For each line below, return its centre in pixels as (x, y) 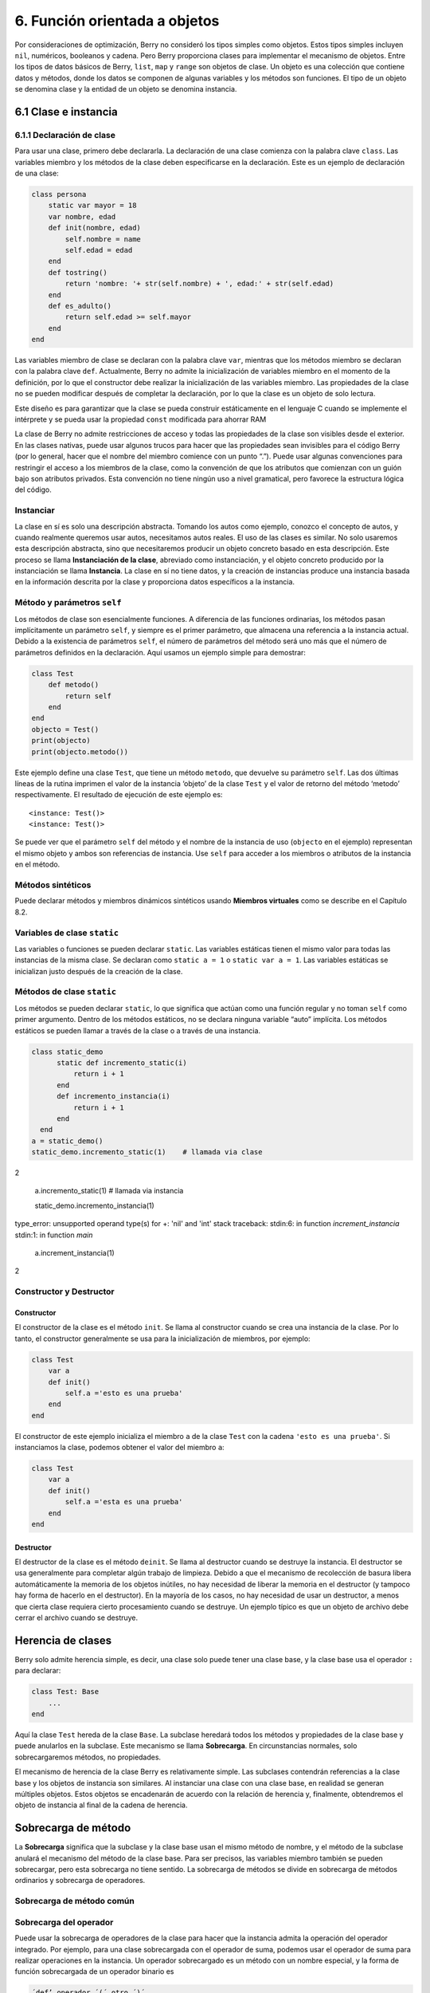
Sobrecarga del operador (64, 1922)
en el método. (37, 864)
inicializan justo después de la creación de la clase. (99, 971)
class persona (59, 195)
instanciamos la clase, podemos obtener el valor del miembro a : (119, 1448)
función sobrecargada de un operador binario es (94, 1971)
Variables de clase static (67, 933)
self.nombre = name (103, 239)
